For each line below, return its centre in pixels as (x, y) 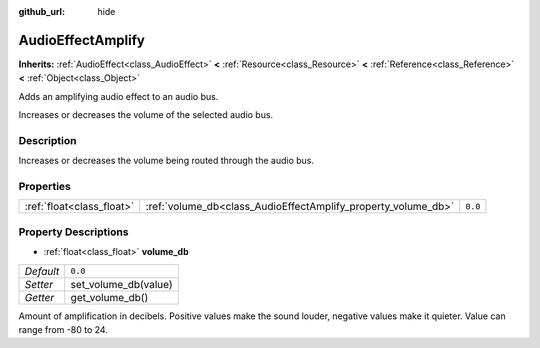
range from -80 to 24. (63, 329)
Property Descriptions (73, 232)
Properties (45, 186)
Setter (39, 284)
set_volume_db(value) (122, 284)
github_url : (41, 11)
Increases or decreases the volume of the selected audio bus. (146, 115)
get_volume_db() (109, 297)
